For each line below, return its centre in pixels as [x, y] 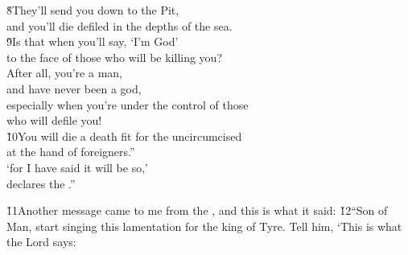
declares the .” [41, 183]
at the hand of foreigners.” [71, 152]
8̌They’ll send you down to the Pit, [93, 10]
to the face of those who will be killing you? [115, 57]
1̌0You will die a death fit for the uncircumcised [124, 136]
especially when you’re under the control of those [128, 104]
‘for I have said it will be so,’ [77, 167]
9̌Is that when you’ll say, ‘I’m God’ [93, 41]
